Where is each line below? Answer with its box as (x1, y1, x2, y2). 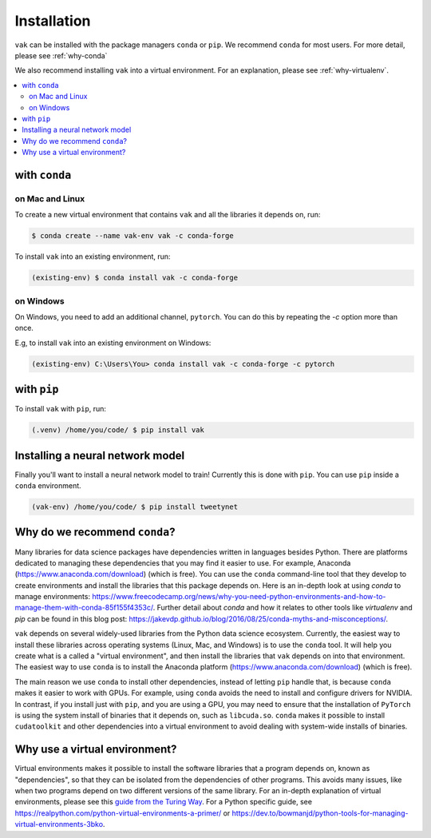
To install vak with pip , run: (14, 404, 107, 414)
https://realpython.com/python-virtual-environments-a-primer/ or (14, 808, 231, 818)
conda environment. (14, 481, 81, 490)
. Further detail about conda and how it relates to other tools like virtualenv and (152, 603, 413, 613)
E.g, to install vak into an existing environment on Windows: (14, 338, 212, 348)
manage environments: (14, 592, 91, 602)
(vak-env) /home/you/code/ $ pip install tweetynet (31, 502, 239, 511)
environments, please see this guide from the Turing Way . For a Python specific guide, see (14, 797, 313, 807)
